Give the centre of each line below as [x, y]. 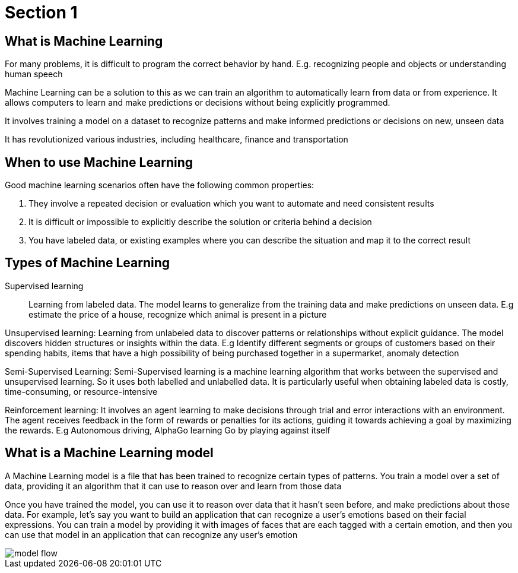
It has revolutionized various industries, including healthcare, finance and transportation [177, 140]
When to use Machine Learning [99, 162]
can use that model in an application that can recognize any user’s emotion [151, 534]
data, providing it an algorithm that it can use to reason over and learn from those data [173, 486]
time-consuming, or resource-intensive [81, 391]
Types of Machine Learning [88, 263]
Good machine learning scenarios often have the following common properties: [160, 185]
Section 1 [41, 12]
